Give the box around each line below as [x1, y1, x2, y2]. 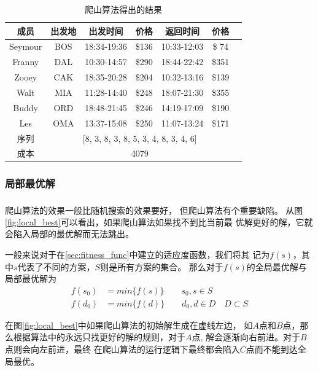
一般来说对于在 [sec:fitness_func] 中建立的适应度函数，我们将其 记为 [5, 248, 270, 260]
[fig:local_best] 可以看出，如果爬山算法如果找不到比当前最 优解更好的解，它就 [5, 215, 313, 228]
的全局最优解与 [246, 260, 307, 273]
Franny [12, 55, 39, 68]
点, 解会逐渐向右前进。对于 [192, 330, 301, 343]
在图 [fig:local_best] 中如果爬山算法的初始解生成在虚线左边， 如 [5, 318, 253, 331]
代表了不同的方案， [17, 260, 95, 273]
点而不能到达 [246, 343, 298, 356]
